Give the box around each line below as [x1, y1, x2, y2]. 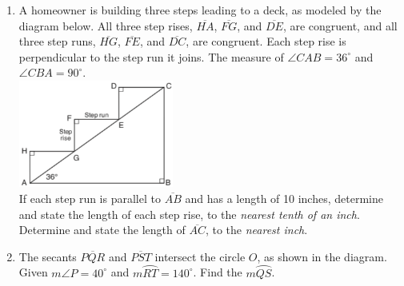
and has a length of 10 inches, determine [185, 190, 383, 206]
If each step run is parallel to [18, 190, 161, 206]
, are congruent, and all [282, 17, 398, 34]
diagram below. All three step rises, [18, 17, 193, 34]
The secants [18, 248, 77, 264]
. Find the [193, 264, 242, 280]
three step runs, [18, 33, 96, 50]
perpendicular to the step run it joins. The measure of [18, 48, 284, 65]
